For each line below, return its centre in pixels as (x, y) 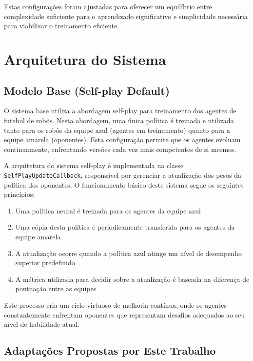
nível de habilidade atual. (42, 324)
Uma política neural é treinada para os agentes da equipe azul (108, 210)
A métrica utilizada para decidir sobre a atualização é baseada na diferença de (132, 279)
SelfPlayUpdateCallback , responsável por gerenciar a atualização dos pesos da (123, 175)
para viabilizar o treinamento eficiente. (62, 26)
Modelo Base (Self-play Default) (87, 90)
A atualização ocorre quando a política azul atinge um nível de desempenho (128, 253)
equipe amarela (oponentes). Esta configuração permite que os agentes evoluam (122, 139)
